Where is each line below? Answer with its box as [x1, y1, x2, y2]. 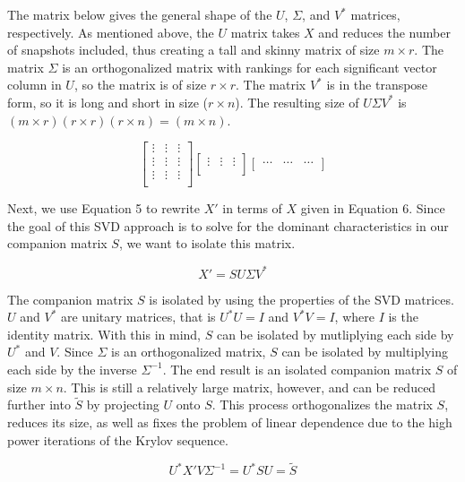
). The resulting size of [235, 92, 359, 111]
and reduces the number [318, 22, 451, 41]
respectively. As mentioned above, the [7, 22, 214, 41]
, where [334, 307, 375, 326]
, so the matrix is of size [73, 75, 207, 94]
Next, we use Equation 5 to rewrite [7, 199, 200, 218]
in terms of [222, 199, 282, 218]
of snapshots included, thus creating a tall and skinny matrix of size [7, 40, 380, 59]
